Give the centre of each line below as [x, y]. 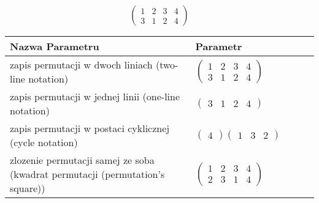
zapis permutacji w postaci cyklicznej [90, 128]
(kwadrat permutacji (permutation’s [87, 174]
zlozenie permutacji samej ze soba [82, 160]
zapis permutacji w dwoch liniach [81, 65]
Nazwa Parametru [55, 46]
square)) [28, 188]
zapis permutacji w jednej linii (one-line [95, 97]
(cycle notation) [44, 142]
